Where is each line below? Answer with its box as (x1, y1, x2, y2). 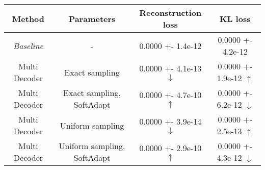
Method (12, 12, 45, 25)
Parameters (68, 12, 116, 25)
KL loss (220, 12, 251, 25)
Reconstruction (139, 7, 202, 18)
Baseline (13, 39, 43, 52)
